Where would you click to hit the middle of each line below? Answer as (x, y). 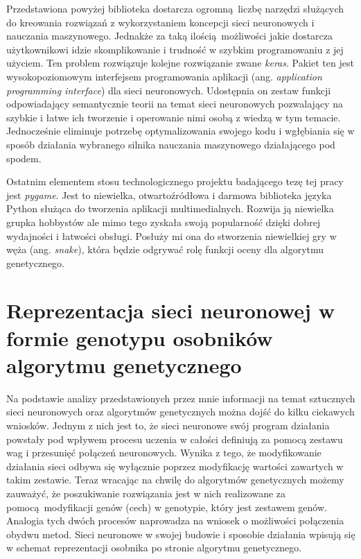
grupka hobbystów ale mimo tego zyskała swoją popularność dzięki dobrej (164, 222)
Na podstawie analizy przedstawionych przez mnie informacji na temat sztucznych (181, 398)
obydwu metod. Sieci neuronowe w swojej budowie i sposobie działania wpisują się (181, 534)
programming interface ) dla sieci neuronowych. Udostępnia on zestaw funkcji (169, 90)
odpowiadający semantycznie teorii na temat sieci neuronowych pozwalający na (175, 104)
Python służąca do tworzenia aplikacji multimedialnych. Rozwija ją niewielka (170, 208)
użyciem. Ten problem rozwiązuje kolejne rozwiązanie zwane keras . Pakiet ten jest (180, 63)
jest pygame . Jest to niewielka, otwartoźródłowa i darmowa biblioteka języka (169, 195)
